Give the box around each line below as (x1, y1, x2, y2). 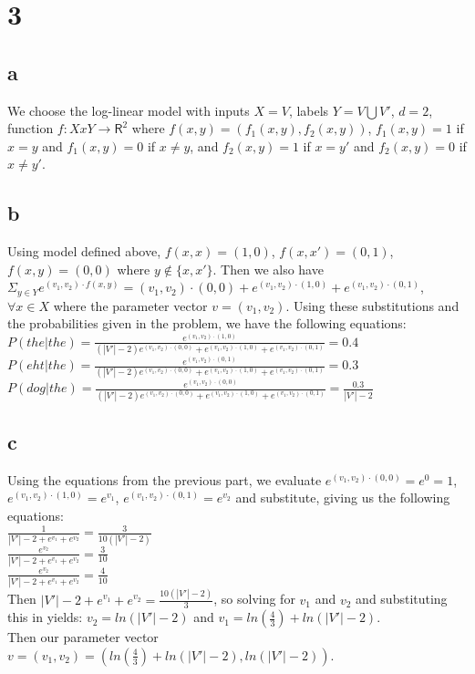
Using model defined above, (7, 242, 161, 261)
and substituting (356, 589, 448, 608)
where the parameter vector (53, 296, 208, 315)
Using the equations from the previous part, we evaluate (7, 470, 322, 489)
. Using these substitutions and (285, 296, 460, 315)
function (7, 119, 54, 138)
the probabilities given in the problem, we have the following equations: (7, 314, 407, 333)
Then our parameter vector (7, 627, 159, 647)
